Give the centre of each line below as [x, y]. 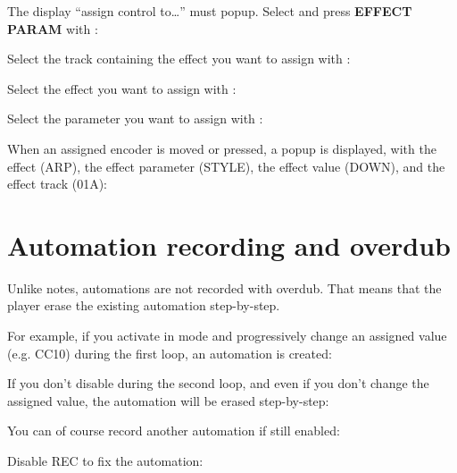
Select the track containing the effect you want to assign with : [179, 59]
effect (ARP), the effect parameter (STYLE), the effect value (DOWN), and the [226, 166]
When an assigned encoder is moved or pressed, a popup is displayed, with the [222, 148]
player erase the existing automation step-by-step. [144, 305]
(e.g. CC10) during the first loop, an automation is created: [170, 353]
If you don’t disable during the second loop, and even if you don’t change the [218, 383]
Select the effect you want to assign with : [122, 88]
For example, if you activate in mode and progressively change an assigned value [227, 336]
